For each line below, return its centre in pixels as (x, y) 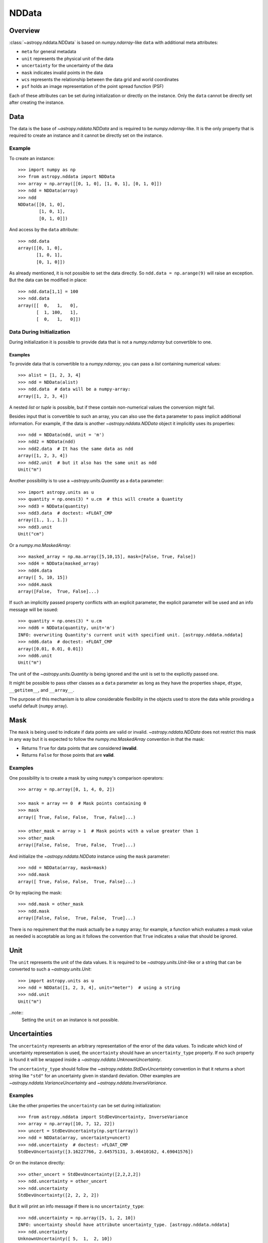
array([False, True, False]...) (59, 591)
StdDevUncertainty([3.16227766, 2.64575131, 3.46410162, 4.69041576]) (106, 1152)
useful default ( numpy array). (39, 706)
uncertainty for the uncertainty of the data (67, 66)
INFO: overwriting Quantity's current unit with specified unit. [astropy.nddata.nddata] (131, 635)
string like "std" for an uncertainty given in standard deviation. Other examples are (95, 1076)
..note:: (16, 1013)
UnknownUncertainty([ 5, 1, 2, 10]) (65, 1239)
